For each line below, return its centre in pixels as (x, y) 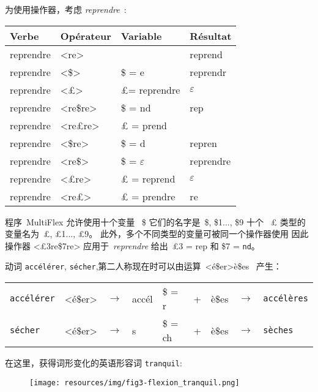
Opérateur (86, 36)
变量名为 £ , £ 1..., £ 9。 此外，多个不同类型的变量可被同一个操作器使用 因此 (157, 234)
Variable (141, 36)
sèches (278, 330)
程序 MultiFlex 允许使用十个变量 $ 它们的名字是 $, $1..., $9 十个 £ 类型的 (155, 221)
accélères (286, 299)
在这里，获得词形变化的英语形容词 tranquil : (94, 363)
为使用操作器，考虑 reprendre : (66, 9)
